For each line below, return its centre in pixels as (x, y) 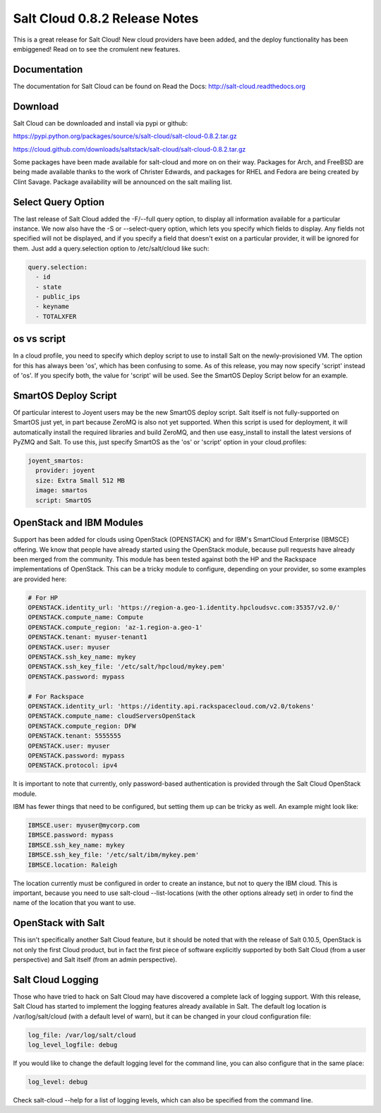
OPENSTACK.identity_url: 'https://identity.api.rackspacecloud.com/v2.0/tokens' (171, 706)
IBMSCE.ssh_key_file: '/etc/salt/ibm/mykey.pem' (114, 855)
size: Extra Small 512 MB (80, 480)
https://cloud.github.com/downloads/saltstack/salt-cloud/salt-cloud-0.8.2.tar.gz (129, 149)
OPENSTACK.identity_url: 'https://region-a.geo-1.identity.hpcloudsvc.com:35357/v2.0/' (184, 608)
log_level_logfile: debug (73, 1045)
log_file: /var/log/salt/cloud (82, 1035)
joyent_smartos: (56, 461)
